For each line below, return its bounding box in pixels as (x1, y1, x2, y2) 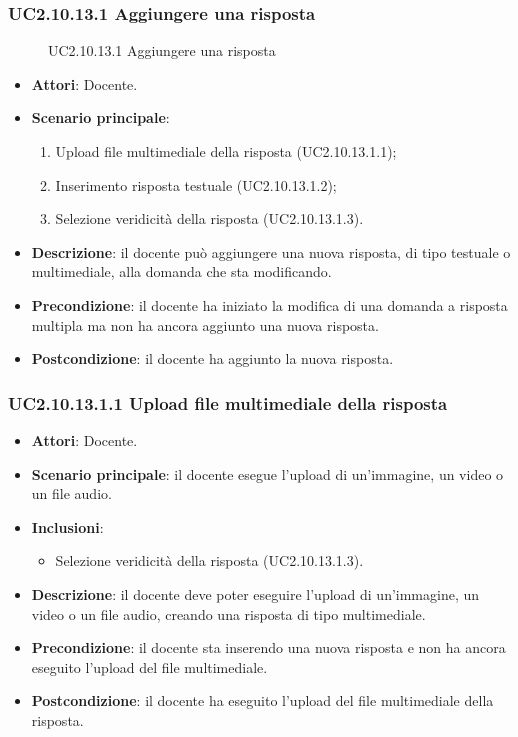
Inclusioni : (31, 516, 104, 537)
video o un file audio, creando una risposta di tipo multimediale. (31, 603, 426, 624)
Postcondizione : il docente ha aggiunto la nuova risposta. (31, 348, 394, 369)
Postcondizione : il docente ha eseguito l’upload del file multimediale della (31, 690, 494, 711)
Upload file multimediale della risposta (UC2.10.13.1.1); (55, 141, 397, 161)
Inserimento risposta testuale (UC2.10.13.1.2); (55, 174, 337, 195)
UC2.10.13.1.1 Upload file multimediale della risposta (8, 390, 448, 415)
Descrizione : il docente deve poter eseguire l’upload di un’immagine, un (31, 583, 480, 604)
